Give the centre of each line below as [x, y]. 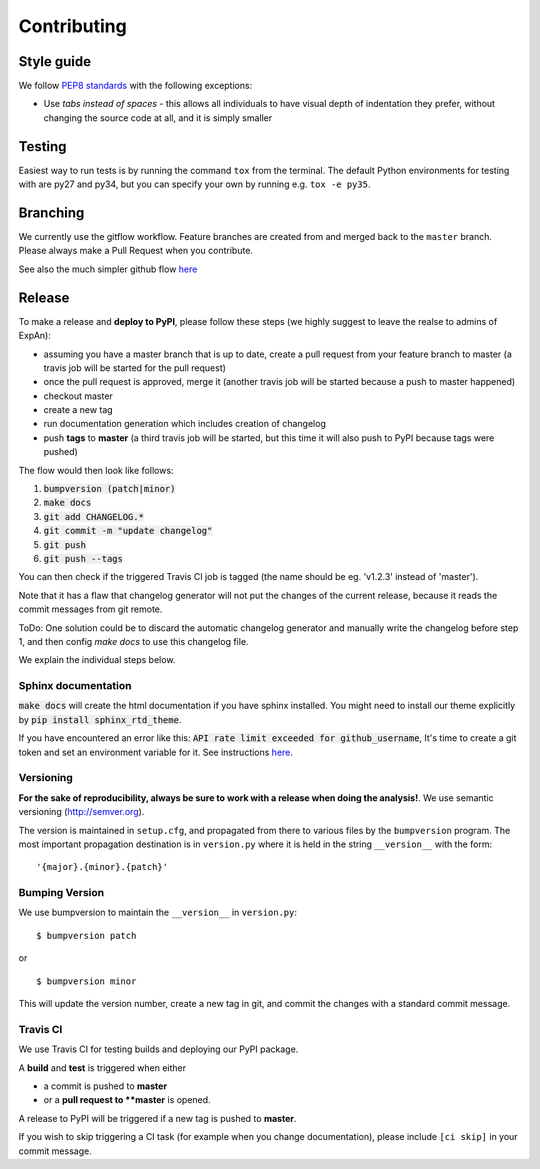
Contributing [72, 26]
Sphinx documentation [75, 686]
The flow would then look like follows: [96, 470]
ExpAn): [35, 336]
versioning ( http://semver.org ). [81, 812]
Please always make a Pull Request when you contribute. [136, 251]
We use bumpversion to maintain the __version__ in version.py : [158, 912]
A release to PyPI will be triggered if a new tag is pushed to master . [157, 1118]
